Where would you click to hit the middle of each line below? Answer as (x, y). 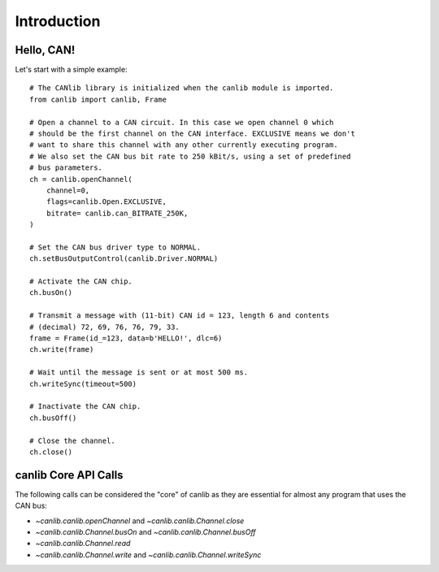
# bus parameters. (66, 168)
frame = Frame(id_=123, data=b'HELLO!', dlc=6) (126, 338)
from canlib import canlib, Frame (98, 99)
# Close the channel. (72, 440)
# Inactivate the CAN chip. (85, 407)
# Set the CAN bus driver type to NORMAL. (115, 247)
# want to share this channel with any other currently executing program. (184, 145)
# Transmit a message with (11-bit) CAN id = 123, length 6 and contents (180, 316)
